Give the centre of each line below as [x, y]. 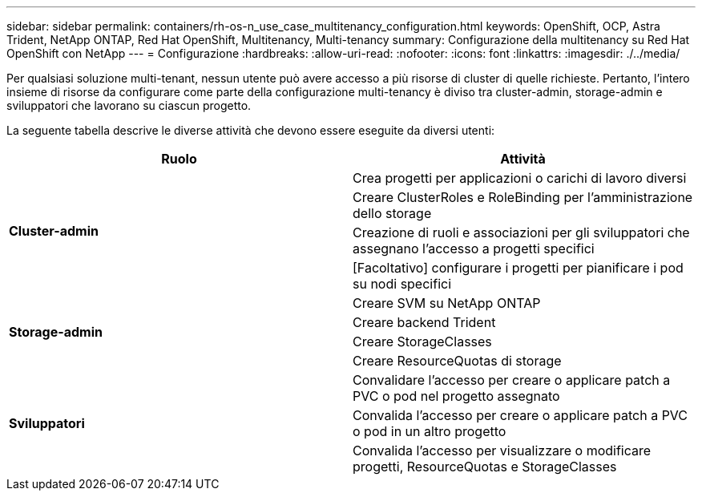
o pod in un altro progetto [430, 431]
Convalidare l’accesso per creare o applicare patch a [512, 380]
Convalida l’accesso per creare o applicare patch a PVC [520, 415]
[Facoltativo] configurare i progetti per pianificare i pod [518, 268]
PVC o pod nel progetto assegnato [456, 396]
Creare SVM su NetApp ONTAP [447, 303]
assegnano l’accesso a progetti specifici [474, 248]
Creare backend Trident [424, 322]
